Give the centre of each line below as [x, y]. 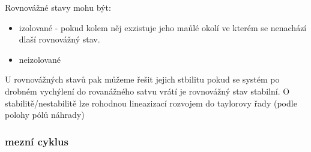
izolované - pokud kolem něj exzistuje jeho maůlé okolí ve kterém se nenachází [163, 27]
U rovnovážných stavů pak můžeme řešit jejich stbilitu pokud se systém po [142, 79]
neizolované [40, 59]
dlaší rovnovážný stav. [59, 39]
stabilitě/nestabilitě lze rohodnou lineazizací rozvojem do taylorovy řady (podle [151, 103]
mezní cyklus [37, 141]
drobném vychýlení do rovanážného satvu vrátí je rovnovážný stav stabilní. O [147, 91]
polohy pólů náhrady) [45, 115]
